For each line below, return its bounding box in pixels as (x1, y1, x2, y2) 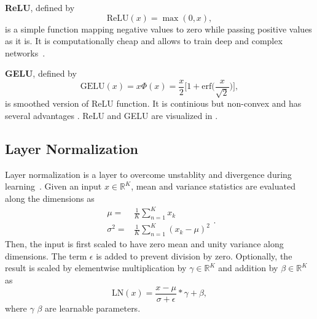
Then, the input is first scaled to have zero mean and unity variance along (5, 237, 284, 250)
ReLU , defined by (5, 1, 75, 13)
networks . (5, 46, 45, 59)
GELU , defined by (5, 67, 77, 80)
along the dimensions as (5, 192, 95, 204)
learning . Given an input (5, 180, 102, 193)
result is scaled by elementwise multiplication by (5, 261, 187, 274)
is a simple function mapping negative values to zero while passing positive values (5, 22, 312, 35)
